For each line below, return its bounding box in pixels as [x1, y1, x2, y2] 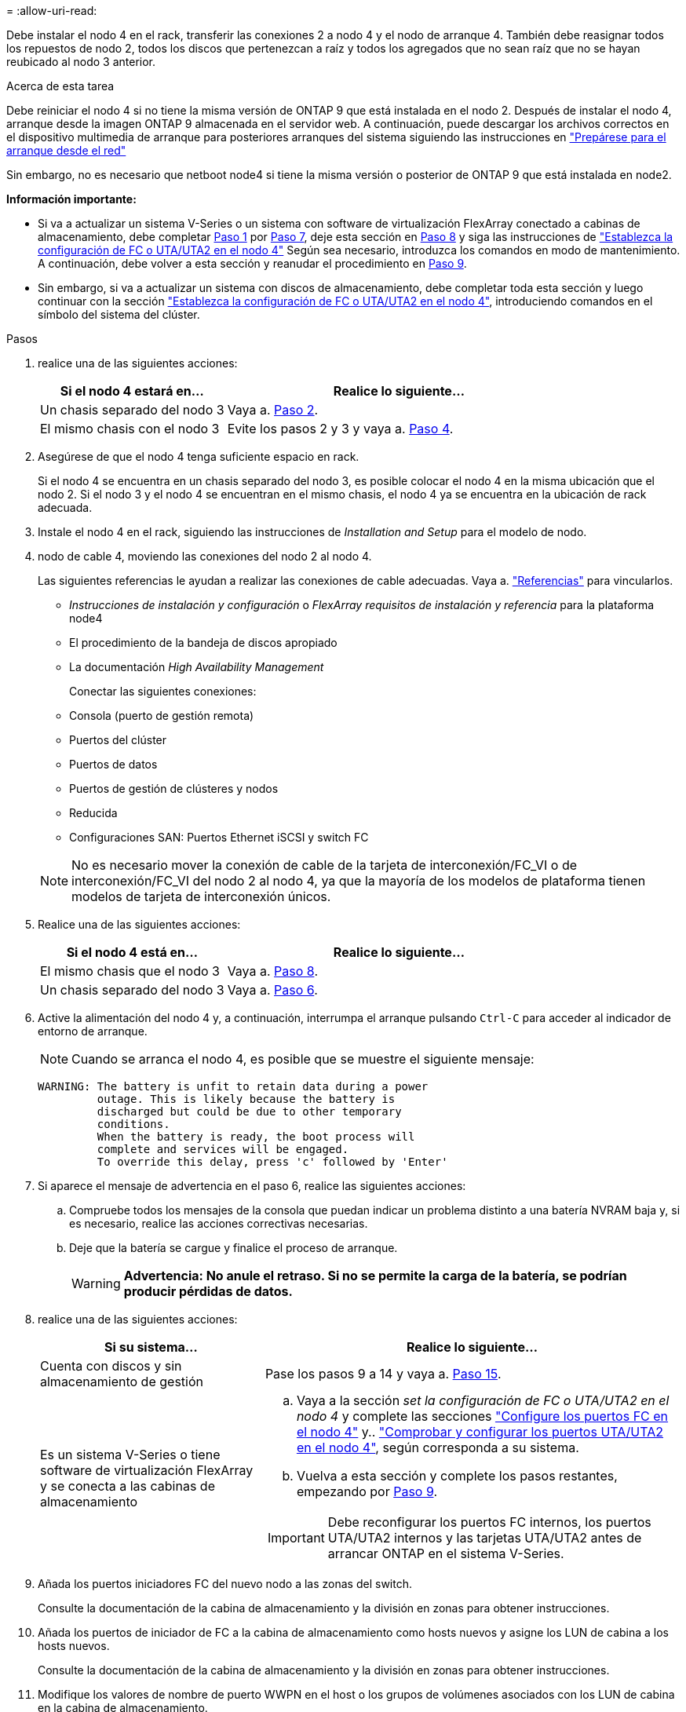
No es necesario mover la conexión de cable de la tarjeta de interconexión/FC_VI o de [71, 857, 578, 873]
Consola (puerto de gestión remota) [69, 709, 254, 722]
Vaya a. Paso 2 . [227, 402, 319, 418]
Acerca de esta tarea [6, 79, 115, 93]
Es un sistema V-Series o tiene [40, 1447, 221, 1462]
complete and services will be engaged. [97, 1143, 349, 1155]
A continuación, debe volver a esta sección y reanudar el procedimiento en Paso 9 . [38, 257, 467, 270]
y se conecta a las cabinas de [40, 1478, 215, 1494]
